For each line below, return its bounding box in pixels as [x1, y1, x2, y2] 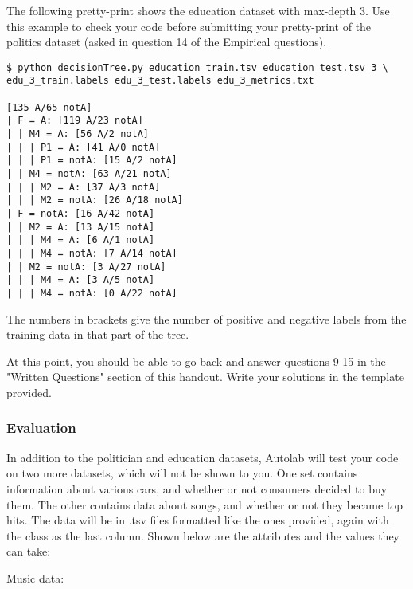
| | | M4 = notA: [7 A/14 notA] [6, 247, 177, 259]
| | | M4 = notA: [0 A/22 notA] [6, 287, 177, 299]
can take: [6, 543, 51, 560]
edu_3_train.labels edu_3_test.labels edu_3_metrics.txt [6, 75, 314, 87]
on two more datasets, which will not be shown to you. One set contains [6, 465, 358, 481]
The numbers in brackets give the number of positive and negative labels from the [6, 310, 407, 327]
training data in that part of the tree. [6, 326, 189, 343]
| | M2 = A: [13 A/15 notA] [6, 221, 155, 233]
